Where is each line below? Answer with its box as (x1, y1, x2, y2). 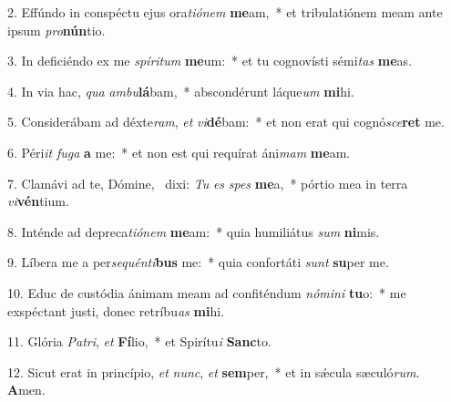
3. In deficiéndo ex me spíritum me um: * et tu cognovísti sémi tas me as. (7, 51, 413, 70)
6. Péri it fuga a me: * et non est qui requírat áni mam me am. (7, 142, 351, 161)
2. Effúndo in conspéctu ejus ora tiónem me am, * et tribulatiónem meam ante (7, 3, 443, 21)
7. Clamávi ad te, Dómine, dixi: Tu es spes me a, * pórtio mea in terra (7, 173, 408, 192)
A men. (7, 380, 46, 399)
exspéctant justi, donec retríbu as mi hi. (7, 301, 224, 320)
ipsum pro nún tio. (7, 20, 106, 39)
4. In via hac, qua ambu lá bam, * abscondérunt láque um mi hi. (7, 81, 354, 100)
